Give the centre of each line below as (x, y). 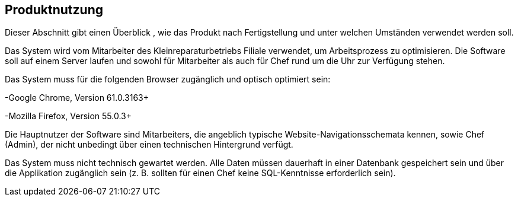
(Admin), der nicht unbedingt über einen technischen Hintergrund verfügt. (149, 145)
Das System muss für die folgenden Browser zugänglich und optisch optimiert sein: (168, 79)
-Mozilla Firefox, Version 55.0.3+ (68, 116)
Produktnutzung (54, 10)
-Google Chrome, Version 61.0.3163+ (77, 98)
